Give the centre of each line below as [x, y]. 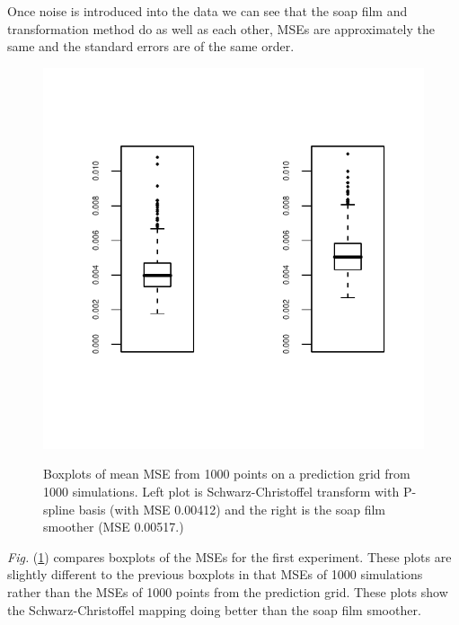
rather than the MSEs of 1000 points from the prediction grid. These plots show [228, 591]
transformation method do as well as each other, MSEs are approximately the [221, 28]
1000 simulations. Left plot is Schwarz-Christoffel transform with [221, 491]
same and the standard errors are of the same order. [151, 46]
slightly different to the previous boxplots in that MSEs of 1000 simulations [215, 574]
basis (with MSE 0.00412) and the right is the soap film [232, 509]
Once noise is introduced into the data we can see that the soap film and [207, 11]
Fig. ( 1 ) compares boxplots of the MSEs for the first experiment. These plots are [229, 556]
